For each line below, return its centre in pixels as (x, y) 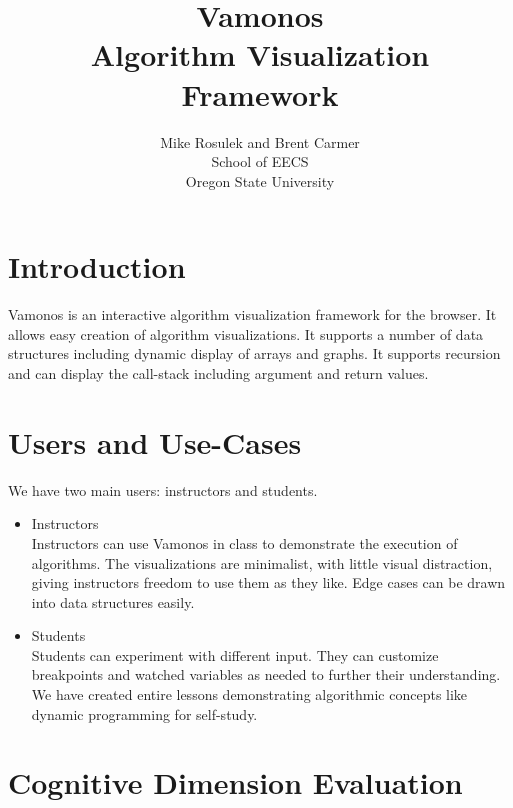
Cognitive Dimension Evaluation (235, 782)
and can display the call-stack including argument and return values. (218, 373)
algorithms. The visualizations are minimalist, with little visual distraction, (262, 562)
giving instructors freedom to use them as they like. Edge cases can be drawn (268, 582)
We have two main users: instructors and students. (163, 489)
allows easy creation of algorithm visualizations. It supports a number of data (246, 333)
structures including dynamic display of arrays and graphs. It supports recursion (254, 353)
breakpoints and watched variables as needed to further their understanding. (266, 674)
